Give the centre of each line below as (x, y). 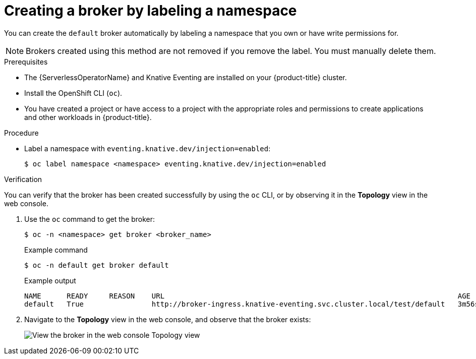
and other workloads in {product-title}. (88, 117)
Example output (50, 280)
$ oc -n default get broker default (97, 265)
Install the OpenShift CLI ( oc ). (73, 93)
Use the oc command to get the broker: (90, 219)
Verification (23, 179)
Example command (56, 250)
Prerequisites (26, 62)
